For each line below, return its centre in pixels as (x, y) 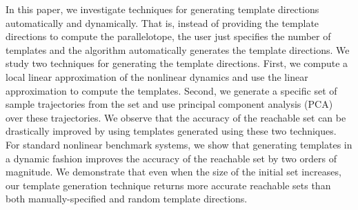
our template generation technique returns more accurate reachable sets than (168, 185)
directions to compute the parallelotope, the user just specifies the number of (168, 36)
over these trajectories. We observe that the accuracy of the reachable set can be (176, 117)
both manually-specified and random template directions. (127, 199)
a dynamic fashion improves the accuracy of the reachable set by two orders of (171, 158)
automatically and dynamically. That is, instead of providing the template (162, 22)
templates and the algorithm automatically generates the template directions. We (178, 49)
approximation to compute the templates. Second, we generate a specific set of (171, 90)
